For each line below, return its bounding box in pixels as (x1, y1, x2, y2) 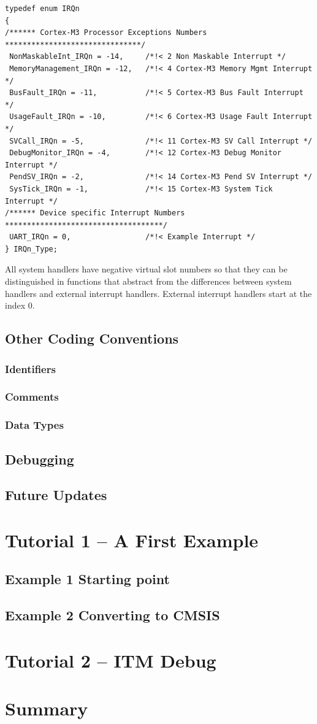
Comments (5, 389, 59, 404)
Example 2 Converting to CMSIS (5, 606, 220, 625)
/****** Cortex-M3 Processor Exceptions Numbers (5, 28, 207, 37)
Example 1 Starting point (5, 569, 170, 588)
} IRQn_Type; (5, 244, 58, 253)
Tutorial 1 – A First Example (5, 527, 259, 552)
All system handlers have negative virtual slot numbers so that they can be (5, 263, 288, 275)
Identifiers (5, 361, 56, 376)
